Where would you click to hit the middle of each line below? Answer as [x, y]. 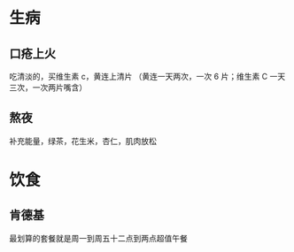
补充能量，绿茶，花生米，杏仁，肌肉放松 [83, 141]
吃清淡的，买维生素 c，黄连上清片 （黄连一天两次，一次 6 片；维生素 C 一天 [147, 76]
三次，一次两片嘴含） [48, 88]
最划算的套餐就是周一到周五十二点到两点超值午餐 [98, 238]
